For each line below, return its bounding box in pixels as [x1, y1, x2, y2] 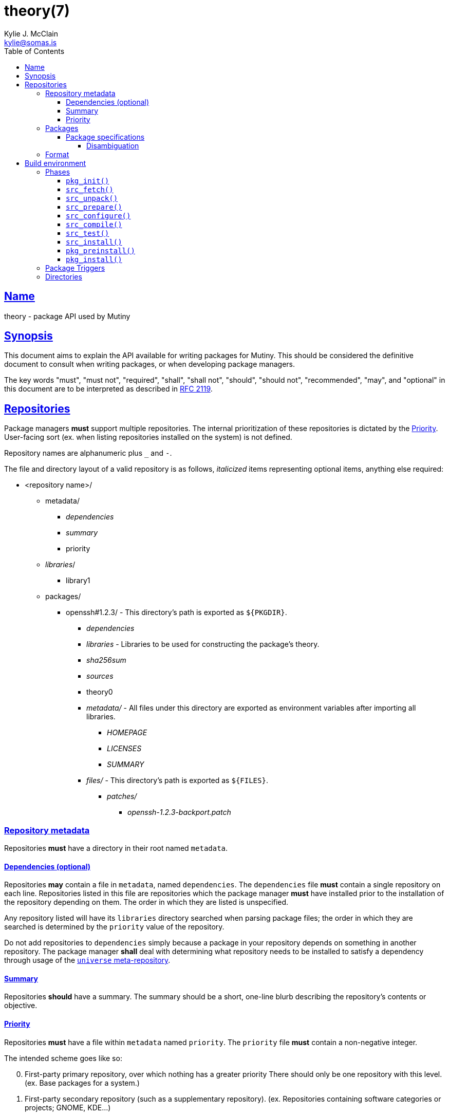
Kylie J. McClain [4, 29, 58, 38]
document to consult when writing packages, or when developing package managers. [4, 360, 295, 369]
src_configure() [66, 211, 131, 220]
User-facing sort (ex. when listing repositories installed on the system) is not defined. [4, 433, 292, 442]
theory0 [86, 687, 113, 697]
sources [86, 672, 114, 681]
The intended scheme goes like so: [4, 1053, 122, 1063]
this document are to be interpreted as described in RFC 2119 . [4, 384, 213, 394]
